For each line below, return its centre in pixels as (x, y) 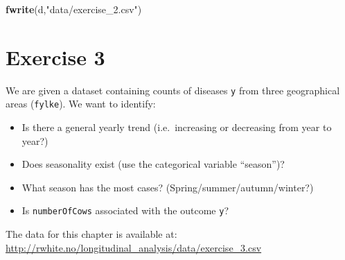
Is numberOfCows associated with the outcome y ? (125, 210)
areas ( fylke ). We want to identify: (81, 104)
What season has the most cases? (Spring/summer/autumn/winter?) (168, 187)
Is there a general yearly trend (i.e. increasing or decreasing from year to (177, 127)
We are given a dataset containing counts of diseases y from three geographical (173, 90)
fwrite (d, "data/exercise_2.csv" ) (74, 9)
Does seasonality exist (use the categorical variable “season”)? (153, 164)
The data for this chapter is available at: (91, 234)
